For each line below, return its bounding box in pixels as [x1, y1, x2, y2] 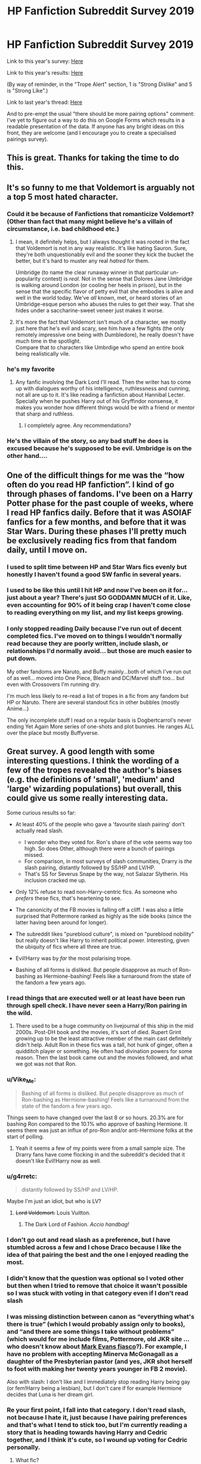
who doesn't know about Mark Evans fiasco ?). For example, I [7, 1342, 187, 1351]
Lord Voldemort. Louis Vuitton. [15, 1209, 91, 1216]
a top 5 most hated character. [7, 192, 119, 202]
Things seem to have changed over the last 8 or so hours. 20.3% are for [7, 1114, 184, 1121]
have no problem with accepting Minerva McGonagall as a [7, 1349, 178, 1358]
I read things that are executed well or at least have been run [7, 994, 185, 1002]
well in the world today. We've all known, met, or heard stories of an [15, 294, 183, 302]
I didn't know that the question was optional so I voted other [7, 1274, 184, 1282]
